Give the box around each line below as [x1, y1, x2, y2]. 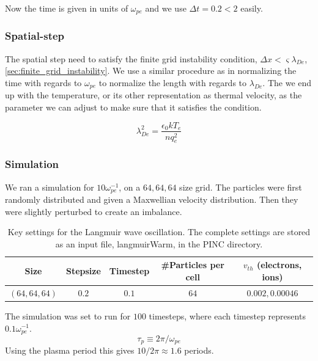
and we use [145, 2, 187, 14]
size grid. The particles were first [179, 180, 302, 193]
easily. [240, 2, 263, 14]
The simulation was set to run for [5, 309, 131, 322]
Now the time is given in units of [5, 2, 128, 14]
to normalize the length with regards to [98, 76, 247, 89]
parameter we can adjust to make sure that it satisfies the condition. [5, 100, 262, 113]
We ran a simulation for [5, 180, 94, 193]
